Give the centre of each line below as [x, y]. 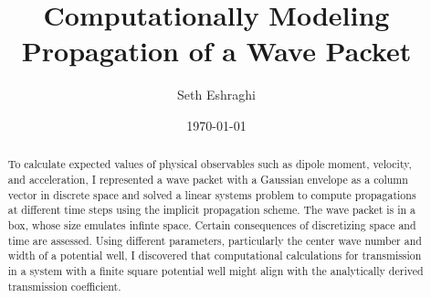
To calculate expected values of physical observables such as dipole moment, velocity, [210, 164]
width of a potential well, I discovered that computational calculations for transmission [215, 255]
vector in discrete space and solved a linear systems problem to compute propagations [212, 194]
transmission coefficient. [64, 286]
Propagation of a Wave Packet [216, 51]
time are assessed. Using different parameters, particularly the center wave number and [215, 240]
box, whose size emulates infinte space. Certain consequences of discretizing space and [212, 224]
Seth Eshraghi [216, 95]
